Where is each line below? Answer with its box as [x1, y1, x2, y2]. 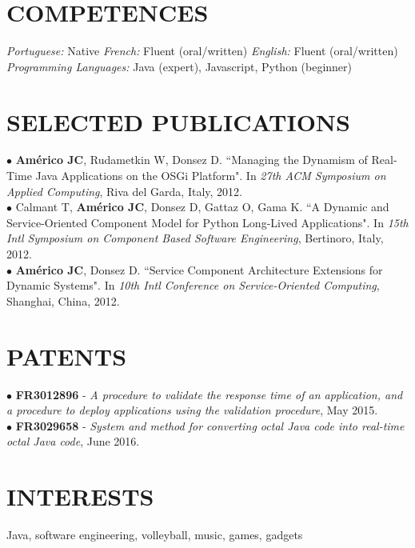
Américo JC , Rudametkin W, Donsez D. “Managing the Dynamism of [15, 151, 368, 168]
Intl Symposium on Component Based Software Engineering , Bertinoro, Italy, [6, 230, 384, 246]
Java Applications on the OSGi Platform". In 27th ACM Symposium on [35, 167, 386, 184]
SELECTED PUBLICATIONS [6, 105, 350, 138]
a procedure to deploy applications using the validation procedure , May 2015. [6, 402, 378, 418]
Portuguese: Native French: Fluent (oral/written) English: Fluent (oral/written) [6, 42, 398, 59]
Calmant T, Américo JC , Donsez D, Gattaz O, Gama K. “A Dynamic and [15, 198, 389, 215]
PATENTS [6, 339, 127, 372]
